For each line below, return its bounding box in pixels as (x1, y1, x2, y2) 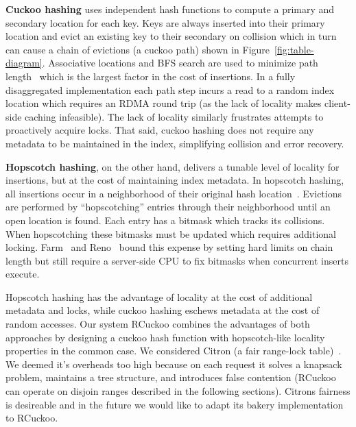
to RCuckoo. (5, 411, 58, 425)
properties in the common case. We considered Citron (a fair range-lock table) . (5, 343, 342, 358)
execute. (5, 267, 40, 281)
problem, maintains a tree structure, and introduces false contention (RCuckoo (5, 370, 336, 385)
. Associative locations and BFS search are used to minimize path (42, 56, 318, 70)
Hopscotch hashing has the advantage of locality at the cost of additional (5, 289, 313, 304)
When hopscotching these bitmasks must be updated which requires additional (5, 226, 337, 241)
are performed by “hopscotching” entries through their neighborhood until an (5, 199, 331, 214)
